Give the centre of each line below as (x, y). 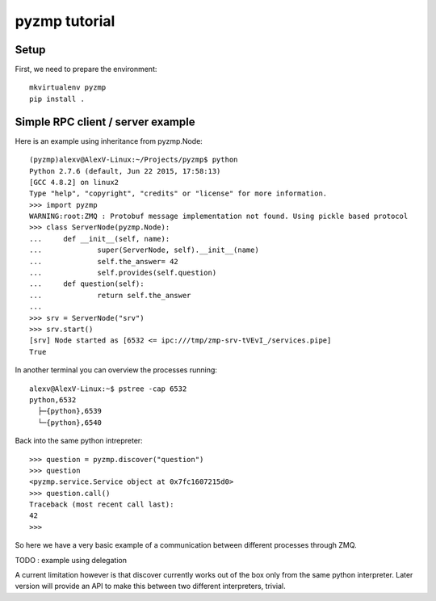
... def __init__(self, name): (100, 239)
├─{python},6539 (70, 411)
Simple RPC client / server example (105, 122)
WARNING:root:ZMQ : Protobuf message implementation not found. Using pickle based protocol (219, 216)
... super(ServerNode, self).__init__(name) (145, 250)
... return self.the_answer (110, 295)
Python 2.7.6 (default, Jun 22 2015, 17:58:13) (125, 171)
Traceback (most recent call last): (102, 504)
